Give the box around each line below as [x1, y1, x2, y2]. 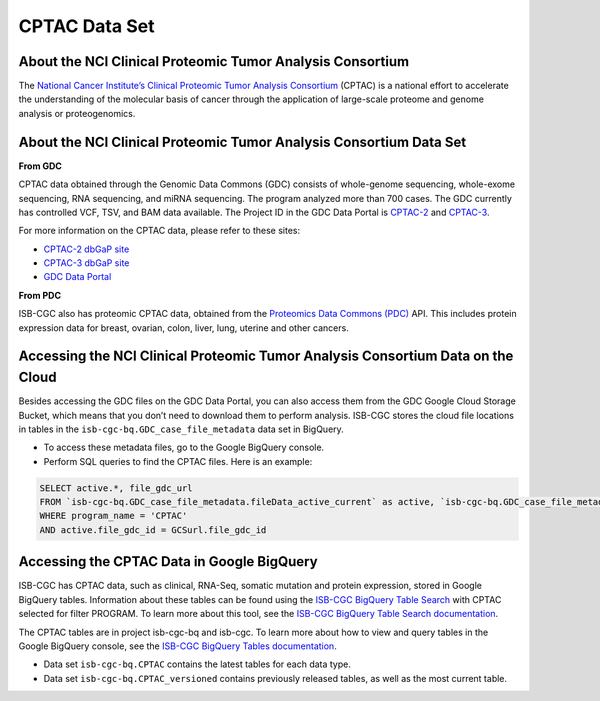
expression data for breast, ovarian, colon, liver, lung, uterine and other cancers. [18, 321, 349, 334]
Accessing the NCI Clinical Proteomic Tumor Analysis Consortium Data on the [18, 348, 514, 365]
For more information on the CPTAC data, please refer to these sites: [18, 225, 301, 237]
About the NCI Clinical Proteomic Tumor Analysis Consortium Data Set [18, 133, 467, 150]
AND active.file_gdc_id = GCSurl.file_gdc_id [39, 524, 267, 535]
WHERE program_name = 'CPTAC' [39, 510, 188, 522]
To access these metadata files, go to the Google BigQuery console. [43, 441, 325, 454]
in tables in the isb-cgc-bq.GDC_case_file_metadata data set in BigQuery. [18, 423, 344, 435]
